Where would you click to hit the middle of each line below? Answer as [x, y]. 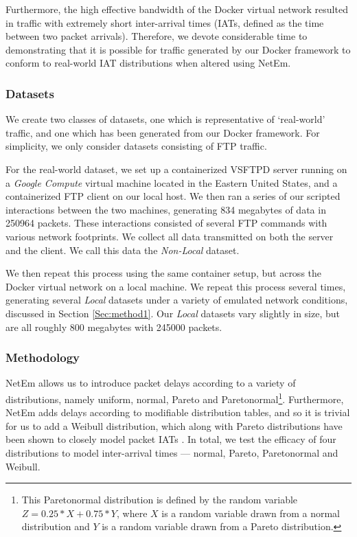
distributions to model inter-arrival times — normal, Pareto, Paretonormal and [172, 452]
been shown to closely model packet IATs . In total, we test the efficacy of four [171, 439]
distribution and [56, 526]
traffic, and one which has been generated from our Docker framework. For [163, 132]
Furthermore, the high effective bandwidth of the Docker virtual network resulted [177, 9]
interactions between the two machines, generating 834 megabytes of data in [166, 209]
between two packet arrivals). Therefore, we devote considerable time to [157, 36]
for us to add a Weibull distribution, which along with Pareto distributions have [174, 425]
